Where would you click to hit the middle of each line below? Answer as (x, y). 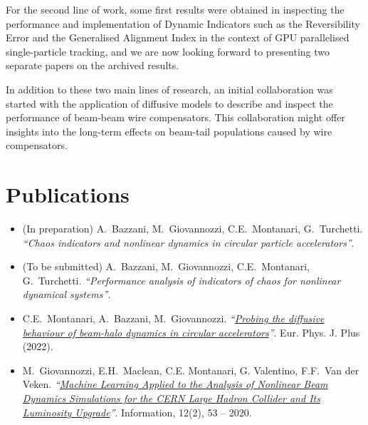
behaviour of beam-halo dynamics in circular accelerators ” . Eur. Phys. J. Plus (191, 332)
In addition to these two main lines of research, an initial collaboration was (169, 89)
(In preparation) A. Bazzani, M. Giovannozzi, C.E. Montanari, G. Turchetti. (193, 229)
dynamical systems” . (67, 294)
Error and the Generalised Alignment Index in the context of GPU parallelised (178, 37)
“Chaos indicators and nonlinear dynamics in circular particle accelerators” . (188, 242)
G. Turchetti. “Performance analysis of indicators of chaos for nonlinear (182, 280)
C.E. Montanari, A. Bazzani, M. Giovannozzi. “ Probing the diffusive (173, 318)
